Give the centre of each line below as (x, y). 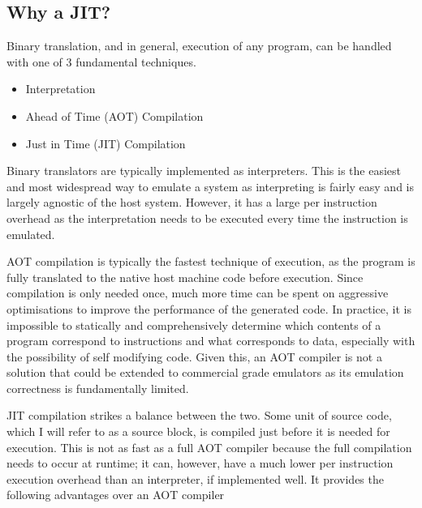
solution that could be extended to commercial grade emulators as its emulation (205, 372)
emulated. (31, 234)
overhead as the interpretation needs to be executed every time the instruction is (207, 218)
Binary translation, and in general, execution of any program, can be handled (199, 46)
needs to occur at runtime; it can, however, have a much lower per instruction (200, 463)
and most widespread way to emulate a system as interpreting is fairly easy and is (210, 186)
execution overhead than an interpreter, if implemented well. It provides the (195, 478)
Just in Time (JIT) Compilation (105, 143)
